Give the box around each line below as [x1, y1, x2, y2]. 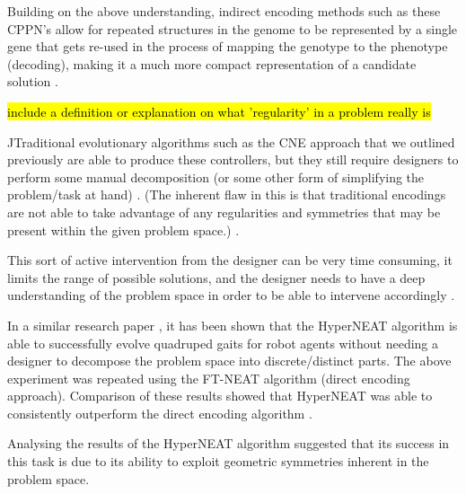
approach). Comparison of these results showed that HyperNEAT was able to [7, 386, 433, 405]
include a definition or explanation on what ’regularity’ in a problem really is [7, 101, 431, 120]
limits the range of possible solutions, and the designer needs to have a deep [7, 268, 426, 287]
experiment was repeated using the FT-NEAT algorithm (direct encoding [7, 368, 410, 387]
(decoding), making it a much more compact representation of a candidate [7, 54, 417, 73]
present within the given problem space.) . [7, 220, 240, 239]
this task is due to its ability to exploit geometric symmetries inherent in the [7, 452, 429, 471]
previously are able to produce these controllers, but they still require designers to [7, 150, 459, 169]
